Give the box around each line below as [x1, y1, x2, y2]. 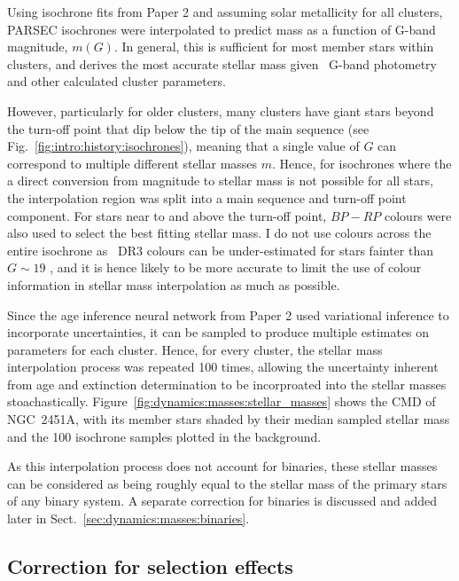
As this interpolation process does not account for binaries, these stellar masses [7, 457, 438, 475]
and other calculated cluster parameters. [7, 72, 226, 90]
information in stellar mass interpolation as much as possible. [7, 275, 340, 294]
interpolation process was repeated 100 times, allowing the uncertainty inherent [7, 357, 439, 376]
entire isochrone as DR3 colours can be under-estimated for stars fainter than [7, 240, 433, 259]
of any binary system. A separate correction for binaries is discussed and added [7, 491, 438, 510]
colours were [384, 206, 452, 224]
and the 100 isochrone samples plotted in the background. [7, 427, 322, 445]
